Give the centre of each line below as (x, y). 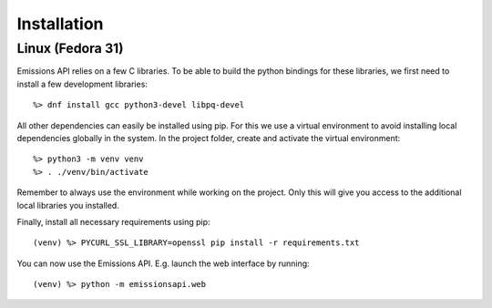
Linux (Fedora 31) (70, 48)
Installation (60, 24)
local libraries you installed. (68, 205)
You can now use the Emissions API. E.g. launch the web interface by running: (163, 263)
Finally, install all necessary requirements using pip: (113, 221)
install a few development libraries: (82, 84)
